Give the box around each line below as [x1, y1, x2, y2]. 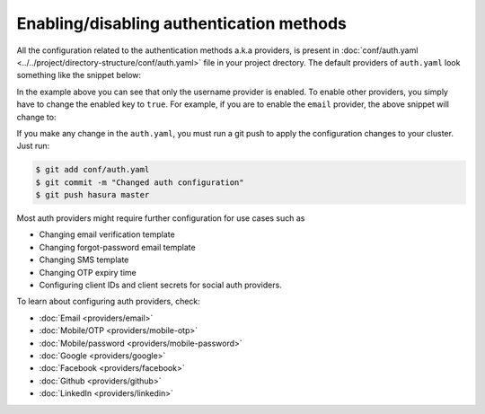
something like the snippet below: [16, 70, 142, 81]
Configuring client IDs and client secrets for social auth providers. [39, 279, 282, 290]
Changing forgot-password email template [39, 242, 197, 252]
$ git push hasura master [35, 189, 150, 200]
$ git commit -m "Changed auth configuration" [35, 177, 244, 188]
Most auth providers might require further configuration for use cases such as [16, 213, 305, 224]
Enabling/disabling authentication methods [16, 13, 348, 33]
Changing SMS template [39, 254, 129, 265]
